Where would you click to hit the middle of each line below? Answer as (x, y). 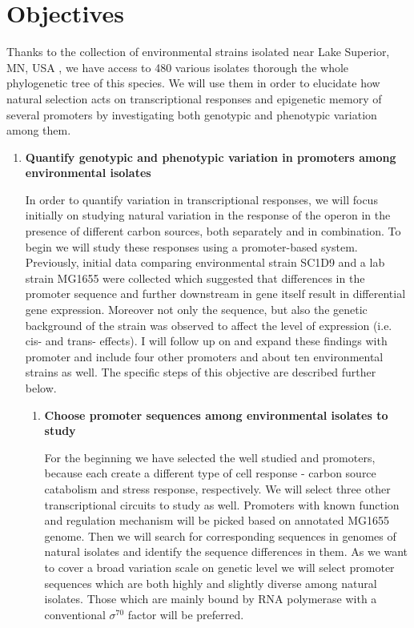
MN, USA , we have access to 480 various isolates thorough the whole (178, 67)
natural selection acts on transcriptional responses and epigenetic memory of (194, 98)
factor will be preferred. (186, 614)
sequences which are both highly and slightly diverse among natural (211, 583)
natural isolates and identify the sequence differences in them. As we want (226, 552)
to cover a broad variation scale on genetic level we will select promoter (219, 567)
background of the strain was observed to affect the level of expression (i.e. (209, 325)
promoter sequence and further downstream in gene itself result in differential (215, 294)
